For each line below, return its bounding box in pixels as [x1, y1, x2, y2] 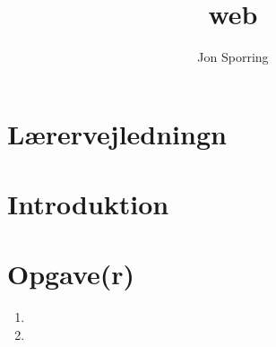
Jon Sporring [197, 48, 269, 66]
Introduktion [7, 186, 169, 222]
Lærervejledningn [7, 115, 227, 152]
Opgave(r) [7, 256, 135, 292]
